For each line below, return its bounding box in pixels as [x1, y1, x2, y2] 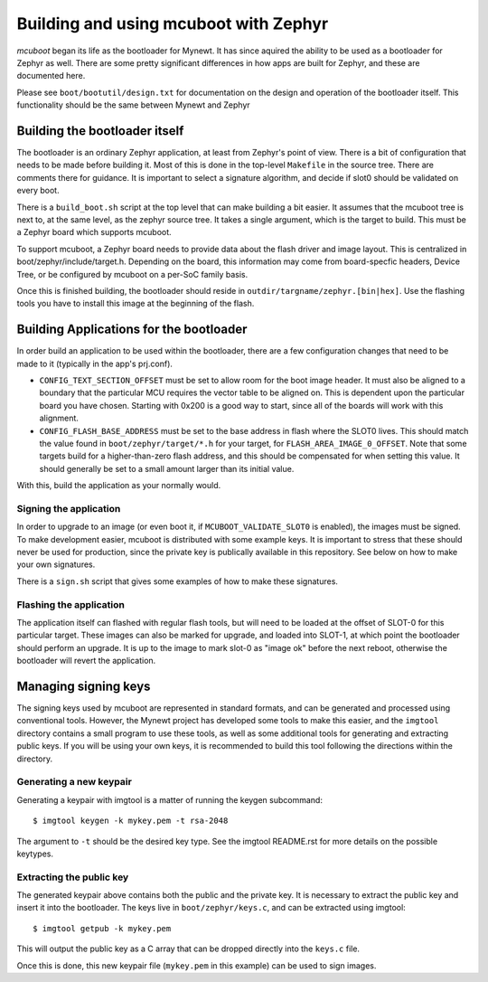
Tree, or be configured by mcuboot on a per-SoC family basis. [16, 269, 249, 279]
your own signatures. [16, 559, 96, 570]
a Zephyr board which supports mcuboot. [16, 227, 172, 238]
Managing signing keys [16, 678, 151, 694]
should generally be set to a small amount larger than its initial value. [39, 463, 295, 474]
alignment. [39, 412, 79, 424]
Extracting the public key [16, 871, 129, 883]
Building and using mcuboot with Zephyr [16, 14, 329, 33]
